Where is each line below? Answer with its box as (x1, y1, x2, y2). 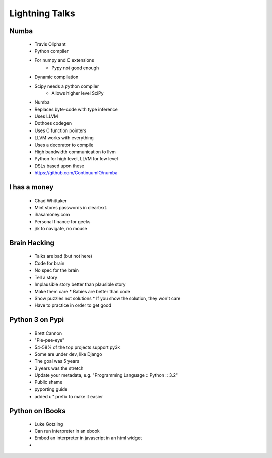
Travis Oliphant (34, 41, 66, 47)
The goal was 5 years (34, 358, 80, 364)
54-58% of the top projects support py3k (34, 344, 120, 350)
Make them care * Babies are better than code (34, 288, 130, 294)
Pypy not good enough (51, 64, 99, 71)
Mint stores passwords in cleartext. (34, 205, 108, 210)
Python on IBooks (9, 407, 66, 415)
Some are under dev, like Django (34, 351, 102, 357)
